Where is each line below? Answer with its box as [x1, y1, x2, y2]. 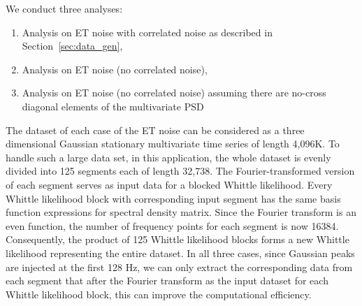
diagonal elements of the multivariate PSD [22, 99, 204, 113]
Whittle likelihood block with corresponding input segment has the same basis [6, 191, 341, 205]
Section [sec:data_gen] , [22, 38, 123, 53]
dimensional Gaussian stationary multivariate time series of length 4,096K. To [6, 136, 340, 151]
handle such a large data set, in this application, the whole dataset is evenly [6, 150, 331, 164]
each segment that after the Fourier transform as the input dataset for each [6, 273, 328, 288]
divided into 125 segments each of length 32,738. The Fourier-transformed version [6, 163, 355, 178]
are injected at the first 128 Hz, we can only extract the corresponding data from [6, 259, 353, 274]
